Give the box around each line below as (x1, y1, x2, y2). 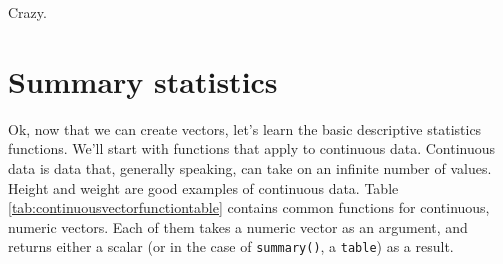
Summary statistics (8, 60, 278, 101)
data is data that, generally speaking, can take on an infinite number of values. (8, 157, 492, 178)
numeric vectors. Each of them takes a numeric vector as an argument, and (8, 216, 468, 237)
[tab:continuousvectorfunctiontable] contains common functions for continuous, (8, 197, 490, 218)
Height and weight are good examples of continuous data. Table (8, 177, 399, 198)
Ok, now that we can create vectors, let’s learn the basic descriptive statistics (8, 118, 482, 139)
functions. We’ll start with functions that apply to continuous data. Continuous (8, 138, 496, 159)
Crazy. (8, 2, 47, 22)
